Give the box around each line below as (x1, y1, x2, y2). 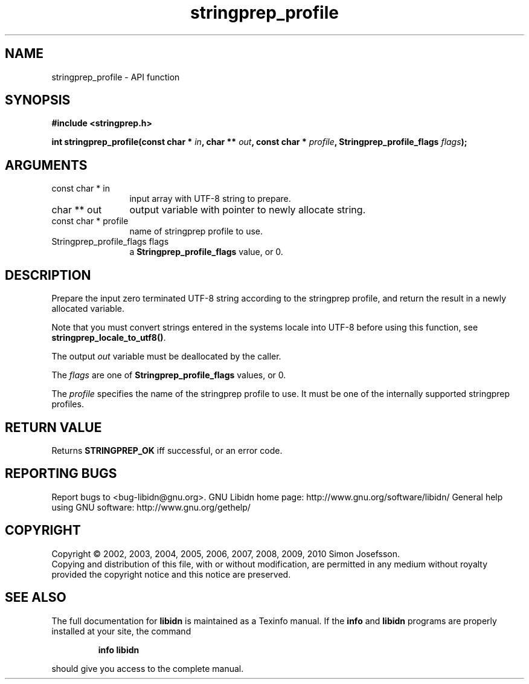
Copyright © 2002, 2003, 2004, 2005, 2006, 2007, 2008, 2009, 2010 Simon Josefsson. (51, 548, 400, 559)
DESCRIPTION (5, 267, 91, 283)
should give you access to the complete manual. (51, 663, 244, 674)
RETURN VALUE (5, 419, 102, 435)
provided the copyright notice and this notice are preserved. (51, 569, 291, 579)
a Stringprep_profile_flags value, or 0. (129, 247, 283, 257)
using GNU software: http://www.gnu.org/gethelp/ (51, 502, 251, 512)
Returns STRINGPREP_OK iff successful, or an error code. (51, 445, 283, 456)
